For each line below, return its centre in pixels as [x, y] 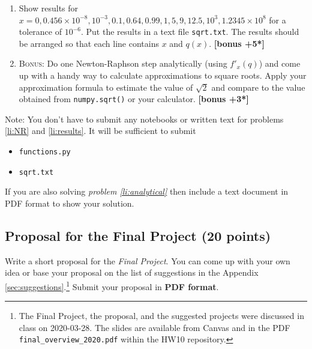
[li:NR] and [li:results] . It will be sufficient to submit [100, 131]
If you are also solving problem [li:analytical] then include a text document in [147, 191]
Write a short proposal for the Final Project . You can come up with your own [148, 260]
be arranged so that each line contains [89, 43]
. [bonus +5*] [237, 43]
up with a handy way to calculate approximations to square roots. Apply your [163, 75]
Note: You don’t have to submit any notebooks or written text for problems [144, 119]
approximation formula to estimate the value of [106, 87]
